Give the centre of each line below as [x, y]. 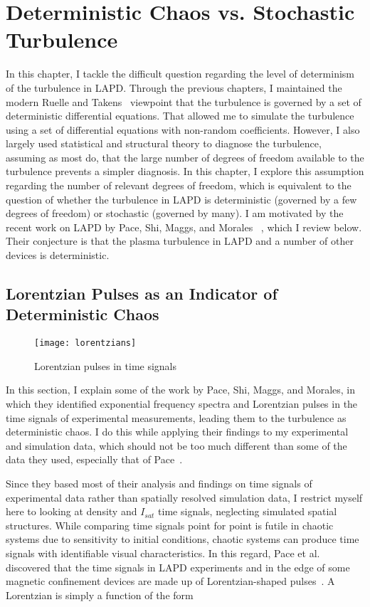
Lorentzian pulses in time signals [106, 365]
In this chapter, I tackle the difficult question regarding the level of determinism [180, 74]
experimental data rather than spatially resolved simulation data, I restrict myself [184, 497]
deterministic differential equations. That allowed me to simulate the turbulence [180, 116]
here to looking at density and [72, 511]
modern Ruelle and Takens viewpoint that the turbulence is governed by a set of [184, 101]
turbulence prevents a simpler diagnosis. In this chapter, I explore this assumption [185, 171]
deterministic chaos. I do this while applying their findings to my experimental [177, 432]
